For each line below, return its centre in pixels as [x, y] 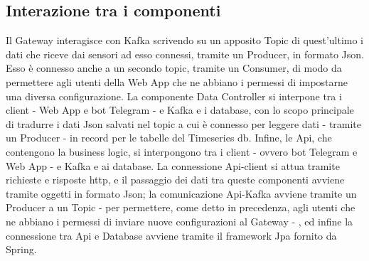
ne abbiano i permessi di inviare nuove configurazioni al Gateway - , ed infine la [180, 221]
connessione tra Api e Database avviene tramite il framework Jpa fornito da [171, 235]
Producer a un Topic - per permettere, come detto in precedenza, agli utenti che [181, 207]
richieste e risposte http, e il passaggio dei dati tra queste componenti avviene [175, 180]
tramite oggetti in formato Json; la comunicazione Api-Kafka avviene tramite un [181, 193]
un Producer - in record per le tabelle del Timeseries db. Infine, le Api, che [169, 138]
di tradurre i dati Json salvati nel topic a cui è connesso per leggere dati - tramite [184, 123]
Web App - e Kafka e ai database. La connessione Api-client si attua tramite [173, 165]
